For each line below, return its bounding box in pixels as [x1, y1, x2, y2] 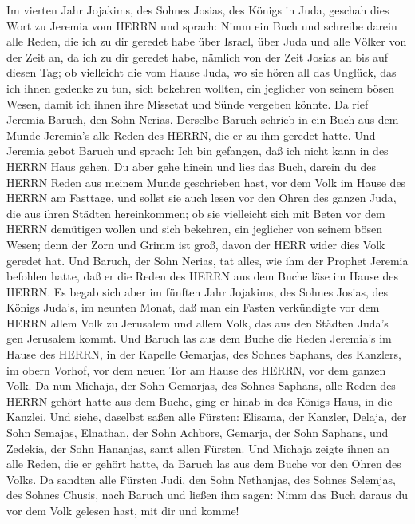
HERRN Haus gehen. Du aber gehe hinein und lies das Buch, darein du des [6, 157, 376, 174]
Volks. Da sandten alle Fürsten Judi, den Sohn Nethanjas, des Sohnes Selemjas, [6, 470, 396, 487]
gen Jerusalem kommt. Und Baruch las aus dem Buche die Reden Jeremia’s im [6, 330, 392, 347]
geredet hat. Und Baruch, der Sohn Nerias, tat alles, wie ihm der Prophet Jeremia [6, 252, 409, 268]
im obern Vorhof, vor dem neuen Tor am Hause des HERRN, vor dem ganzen [6, 361, 386, 378]
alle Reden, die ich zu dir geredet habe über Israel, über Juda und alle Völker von [6, 33, 407, 50]
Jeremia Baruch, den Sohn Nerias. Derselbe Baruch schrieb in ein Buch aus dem [6, 111, 399, 128]
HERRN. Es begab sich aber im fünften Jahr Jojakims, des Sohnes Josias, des [6, 283, 389, 300]
